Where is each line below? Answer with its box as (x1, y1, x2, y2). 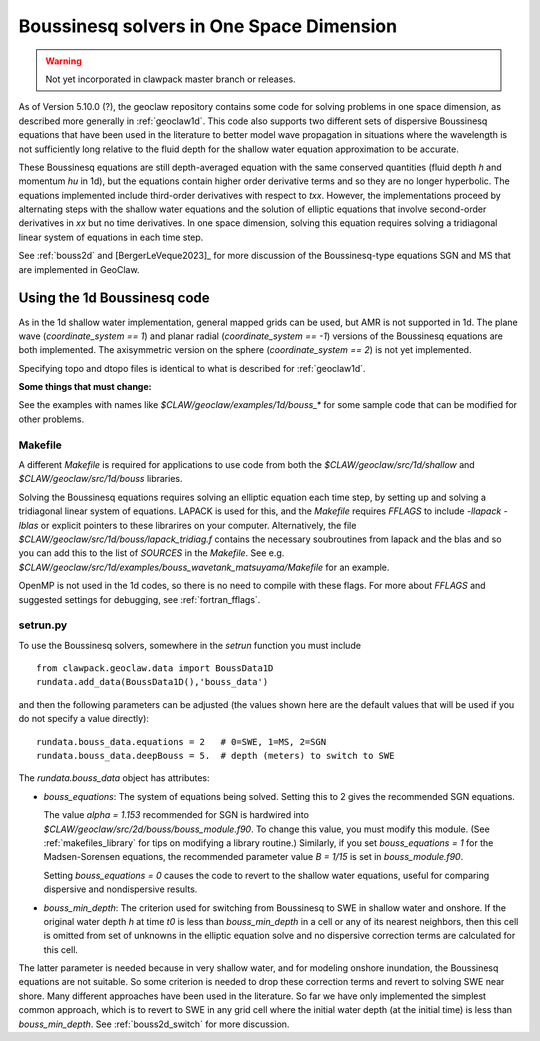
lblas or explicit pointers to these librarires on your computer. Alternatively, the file (18, 519, 357, 531)
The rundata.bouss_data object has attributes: (18, 772, 210, 784)
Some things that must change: (18, 381, 152, 393)
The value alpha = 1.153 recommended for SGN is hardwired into (43, 809, 310, 821)
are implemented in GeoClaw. (18, 263, 140, 275)
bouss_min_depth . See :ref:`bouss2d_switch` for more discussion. (18, 1018, 290, 1030)
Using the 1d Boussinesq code (18, 290, 210, 307)
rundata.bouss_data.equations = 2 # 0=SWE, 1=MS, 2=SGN (36, 736, 327, 747)
